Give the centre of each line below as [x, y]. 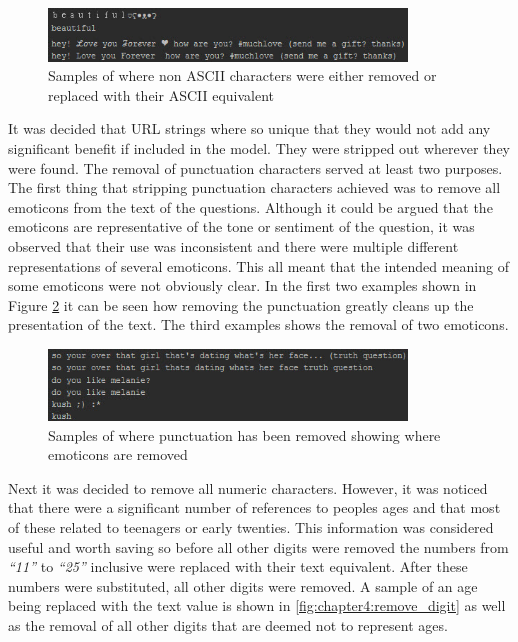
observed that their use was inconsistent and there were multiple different [233, 246]
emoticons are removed [118, 454]
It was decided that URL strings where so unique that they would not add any [249, 128]
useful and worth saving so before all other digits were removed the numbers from [258, 546]
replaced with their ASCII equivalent [161, 94]
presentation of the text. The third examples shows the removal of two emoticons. [258, 324]
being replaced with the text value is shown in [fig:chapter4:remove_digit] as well [257, 605]
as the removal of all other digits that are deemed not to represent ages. [228, 625]
